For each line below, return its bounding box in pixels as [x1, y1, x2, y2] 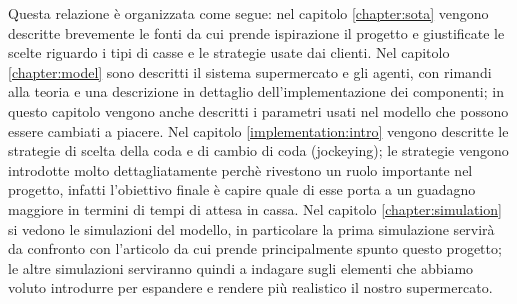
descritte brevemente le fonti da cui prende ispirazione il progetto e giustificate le [8, 22, 505, 43]
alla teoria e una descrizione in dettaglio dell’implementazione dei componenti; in [8, 81, 504, 102]
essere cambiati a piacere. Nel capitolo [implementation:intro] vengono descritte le [8, 120, 509, 141]
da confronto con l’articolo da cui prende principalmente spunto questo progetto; [8, 238, 502, 259]
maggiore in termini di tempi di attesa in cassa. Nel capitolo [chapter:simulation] [8, 198, 502, 219]
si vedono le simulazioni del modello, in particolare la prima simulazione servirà [8, 218, 495, 239]
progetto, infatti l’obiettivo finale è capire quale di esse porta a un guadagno [8, 179, 476, 200]
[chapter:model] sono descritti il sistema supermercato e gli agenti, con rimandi [8, 61, 492, 82]
